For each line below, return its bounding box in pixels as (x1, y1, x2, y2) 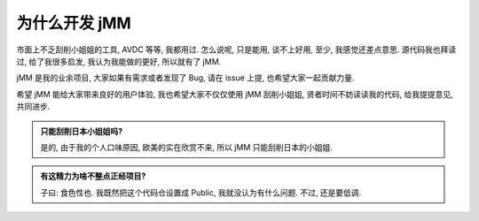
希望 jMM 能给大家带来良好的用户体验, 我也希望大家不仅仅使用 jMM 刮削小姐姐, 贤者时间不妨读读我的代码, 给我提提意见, (16, 88, 454, 99)
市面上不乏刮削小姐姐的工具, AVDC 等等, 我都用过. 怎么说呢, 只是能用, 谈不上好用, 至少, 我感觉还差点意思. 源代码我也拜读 (16, 44, 457, 55)
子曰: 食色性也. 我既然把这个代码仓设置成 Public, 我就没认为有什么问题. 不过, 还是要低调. (40, 187, 362, 198)
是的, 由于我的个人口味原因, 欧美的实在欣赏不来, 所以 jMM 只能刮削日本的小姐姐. (40, 141, 333, 152)
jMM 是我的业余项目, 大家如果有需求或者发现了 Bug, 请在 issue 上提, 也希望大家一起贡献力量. (16, 72, 355, 83)
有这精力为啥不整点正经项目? (40, 171, 146, 181)
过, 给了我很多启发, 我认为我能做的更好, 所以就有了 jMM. (16, 56, 222, 66)
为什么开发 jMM (16, 13, 132, 33)
